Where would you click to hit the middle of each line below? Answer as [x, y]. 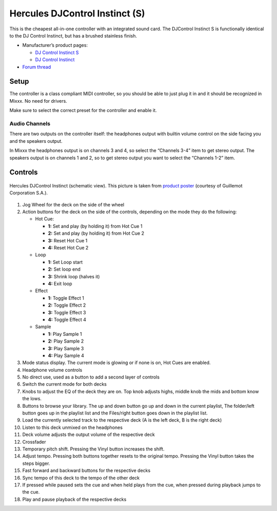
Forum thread [37, 67]
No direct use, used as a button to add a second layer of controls [91, 377]
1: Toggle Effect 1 [66, 298]
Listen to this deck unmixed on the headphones [73, 427]
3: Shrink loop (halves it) [74, 276]
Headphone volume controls [52, 370]
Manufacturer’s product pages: [55, 45]
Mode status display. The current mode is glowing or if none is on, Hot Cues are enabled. [116, 363]
